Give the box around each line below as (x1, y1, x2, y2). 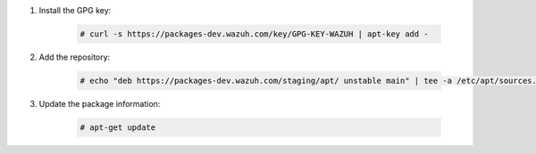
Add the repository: (38, 52, 111, 62)
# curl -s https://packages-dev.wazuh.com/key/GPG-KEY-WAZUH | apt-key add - (80, 28, 429, 39)
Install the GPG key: (38, 5, 112, 15)
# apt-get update (80, 122, 156, 133)
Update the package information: (38, 98, 161, 109)
